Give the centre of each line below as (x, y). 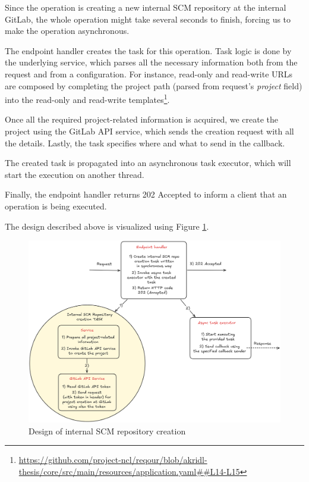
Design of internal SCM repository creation (107, 431)
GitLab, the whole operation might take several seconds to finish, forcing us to (148, 19)
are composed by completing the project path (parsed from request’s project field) (154, 85)
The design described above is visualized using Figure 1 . (107, 226)
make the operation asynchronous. (67, 31)
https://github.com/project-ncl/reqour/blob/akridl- (113, 460)
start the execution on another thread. (75, 174)
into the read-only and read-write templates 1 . (87, 98)
